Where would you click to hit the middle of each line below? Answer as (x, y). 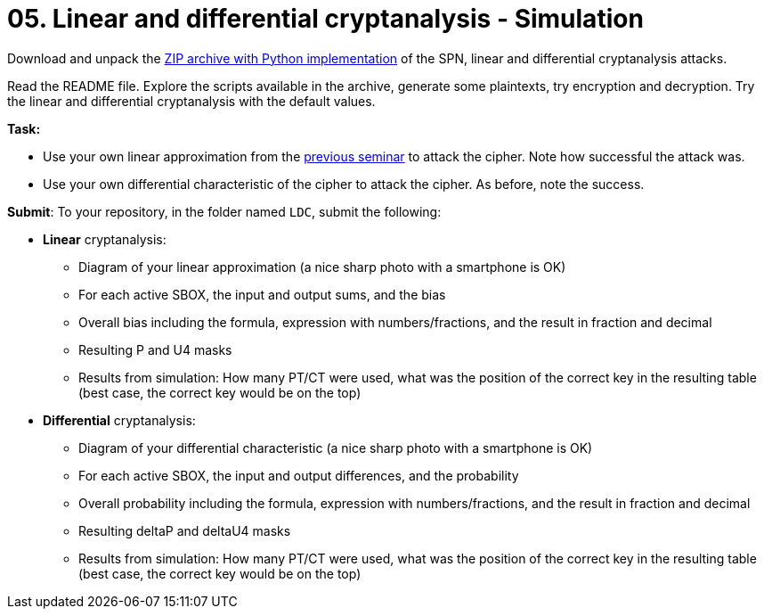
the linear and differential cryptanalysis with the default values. (191, 101)
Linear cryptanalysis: (105, 239)
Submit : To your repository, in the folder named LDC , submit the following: (224, 211)
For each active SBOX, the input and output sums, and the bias (262, 294)
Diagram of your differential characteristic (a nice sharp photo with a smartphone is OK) (336, 448)
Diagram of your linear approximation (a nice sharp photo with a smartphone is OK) (322, 267)
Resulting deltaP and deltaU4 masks (185, 530)
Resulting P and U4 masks (155, 349)
